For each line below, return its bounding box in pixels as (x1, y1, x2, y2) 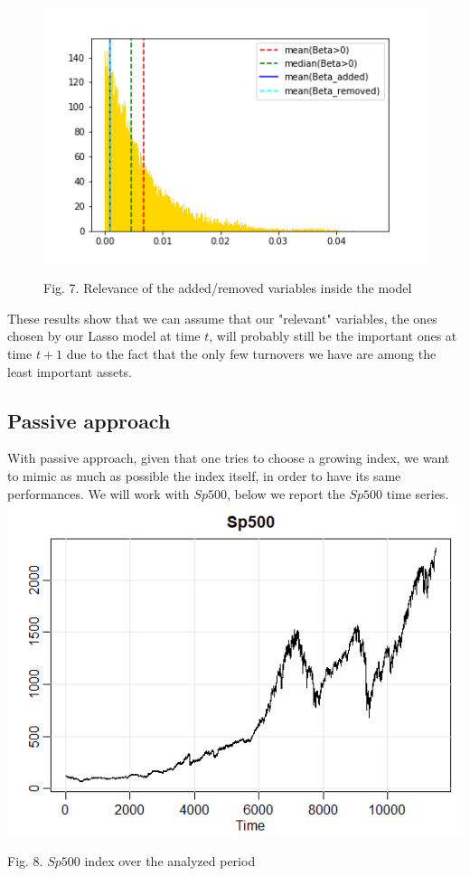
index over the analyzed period (84, 851, 256, 870)
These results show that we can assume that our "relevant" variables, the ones (7, 308, 437, 327)
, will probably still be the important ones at (209, 326, 457, 345)
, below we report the (226, 484, 345, 503)
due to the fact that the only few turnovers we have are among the (66, 344, 437, 363)
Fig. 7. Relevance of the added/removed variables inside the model (43, 278, 412, 297)
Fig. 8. (7, 851, 43, 870)
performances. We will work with (7, 484, 190, 503)
